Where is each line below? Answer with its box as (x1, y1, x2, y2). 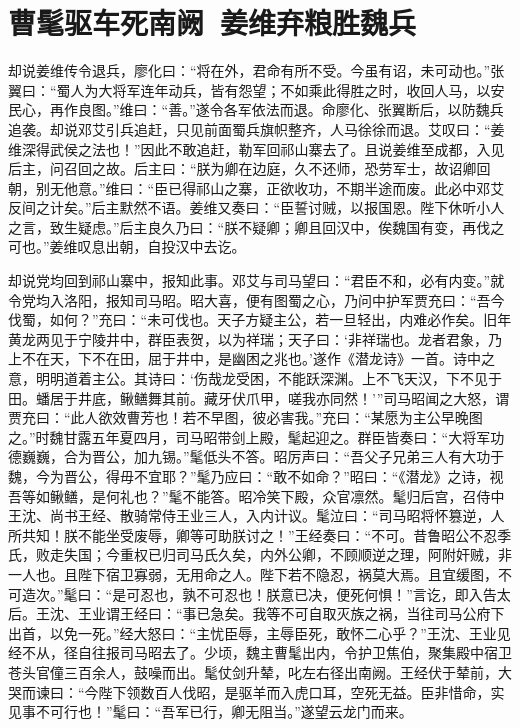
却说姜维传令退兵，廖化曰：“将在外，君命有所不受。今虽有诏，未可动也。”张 (8, 60, 505, 81)
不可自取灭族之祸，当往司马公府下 (280, 603, 505, 624)
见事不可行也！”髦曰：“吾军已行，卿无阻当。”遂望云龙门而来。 (8, 701, 413, 722)
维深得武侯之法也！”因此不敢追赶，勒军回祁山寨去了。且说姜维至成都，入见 (8, 138, 505, 159)
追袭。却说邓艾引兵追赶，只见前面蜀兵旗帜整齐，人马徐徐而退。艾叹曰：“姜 (8, 118, 505, 139)
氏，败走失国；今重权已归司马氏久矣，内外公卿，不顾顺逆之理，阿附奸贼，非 (8, 544, 512, 565)
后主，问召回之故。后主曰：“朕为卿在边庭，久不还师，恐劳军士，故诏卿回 (8, 158, 491, 179)
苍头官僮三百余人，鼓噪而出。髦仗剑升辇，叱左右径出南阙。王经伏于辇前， (8, 661, 498, 682)
